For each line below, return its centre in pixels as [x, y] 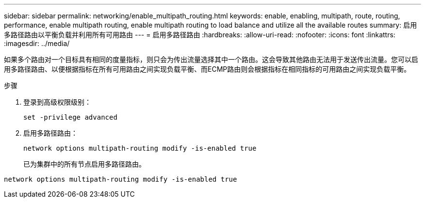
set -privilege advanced [70, 117]
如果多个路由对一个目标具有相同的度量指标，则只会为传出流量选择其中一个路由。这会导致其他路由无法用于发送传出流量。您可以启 [211, 59]
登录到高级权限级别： [57, 102]
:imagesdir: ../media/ [37, 43]
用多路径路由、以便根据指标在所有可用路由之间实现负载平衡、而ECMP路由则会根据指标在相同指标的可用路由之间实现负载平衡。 [207, 69]
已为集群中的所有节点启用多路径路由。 [84, 164]
